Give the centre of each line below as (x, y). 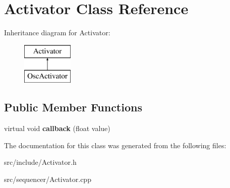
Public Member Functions (73, 107)
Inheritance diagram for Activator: (57, 33)
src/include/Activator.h (40, 162)
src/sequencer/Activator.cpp (48, 179)
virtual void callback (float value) (57, 128)
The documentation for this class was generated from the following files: (115, 145)
